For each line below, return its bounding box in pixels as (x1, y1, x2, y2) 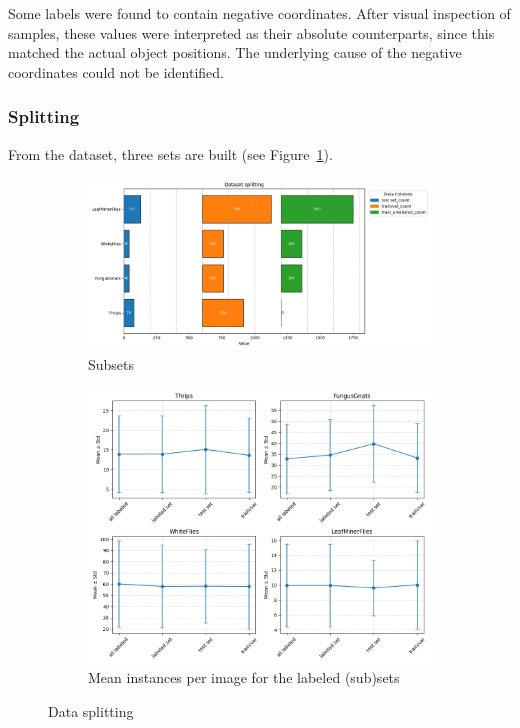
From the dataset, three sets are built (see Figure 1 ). (8, 143, 333, 164)
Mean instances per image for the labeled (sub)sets (88, 667, 400, 688)
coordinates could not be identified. (8, 61, 224, 82)
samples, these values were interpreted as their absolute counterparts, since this (8, 22, 495, 43)
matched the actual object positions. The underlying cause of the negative (8, 42, 462, 63)
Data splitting (48, 700, 134, 721)
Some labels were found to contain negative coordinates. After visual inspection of (8, 3, 511, 23)
